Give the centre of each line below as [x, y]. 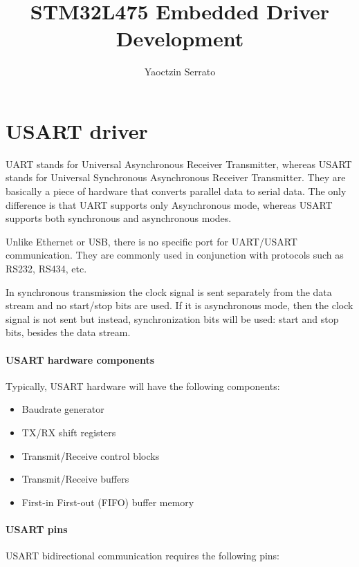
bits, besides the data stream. [68, 332]
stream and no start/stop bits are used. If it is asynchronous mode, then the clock [179, 305]
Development [180, 38]
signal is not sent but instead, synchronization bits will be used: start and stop [172, 318]
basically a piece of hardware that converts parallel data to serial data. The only [176, 191]
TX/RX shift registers [69, 432]
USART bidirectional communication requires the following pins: [143, 556]
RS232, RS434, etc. [46, 268]
